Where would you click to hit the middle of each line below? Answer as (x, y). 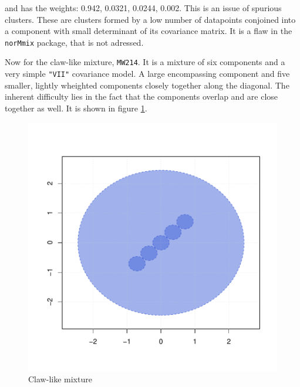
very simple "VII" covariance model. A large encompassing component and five (147, 74)
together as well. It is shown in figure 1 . (76, 108)
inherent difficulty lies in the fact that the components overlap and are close (141, 96)
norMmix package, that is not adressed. (74, 42)
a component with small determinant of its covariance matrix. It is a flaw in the (149, 31)
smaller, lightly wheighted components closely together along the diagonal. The (147, 85)
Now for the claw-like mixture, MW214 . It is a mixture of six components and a (145, 62)
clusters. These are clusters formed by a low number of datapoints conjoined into (150, 19)
